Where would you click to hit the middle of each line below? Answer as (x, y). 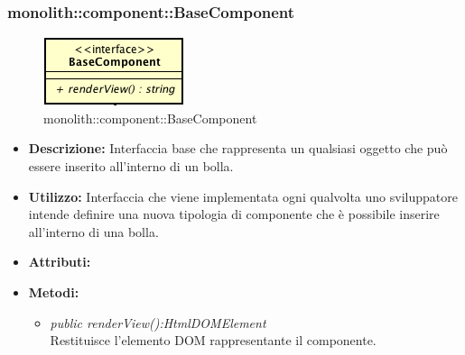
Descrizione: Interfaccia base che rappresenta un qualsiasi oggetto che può (238, 148)
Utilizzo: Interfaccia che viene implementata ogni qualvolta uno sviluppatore (243, 196)
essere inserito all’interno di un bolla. (131, 166)
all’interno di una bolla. (93, 231)
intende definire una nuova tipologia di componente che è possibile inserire (234, 214)
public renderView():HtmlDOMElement (158, 322)
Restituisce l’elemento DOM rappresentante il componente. (213, 340)
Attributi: (60, 262)
